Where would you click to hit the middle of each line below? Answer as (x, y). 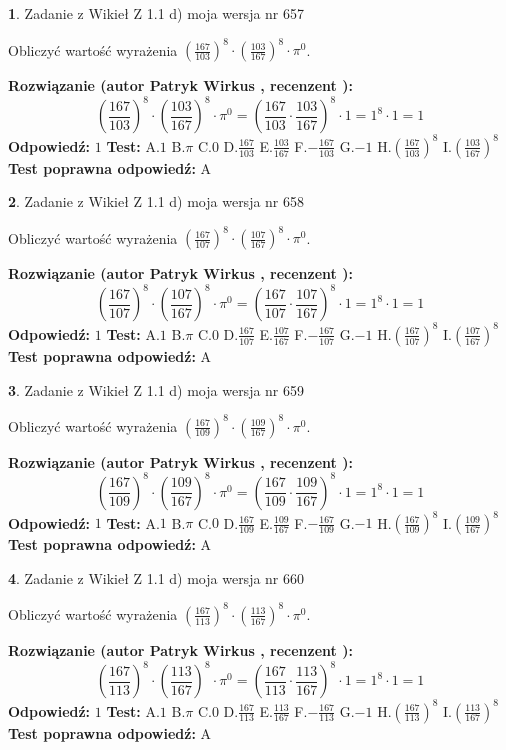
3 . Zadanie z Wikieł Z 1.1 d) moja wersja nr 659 (156, 389)
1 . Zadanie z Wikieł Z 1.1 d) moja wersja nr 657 (156, 13)
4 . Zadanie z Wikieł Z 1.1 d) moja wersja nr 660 (156, 577)
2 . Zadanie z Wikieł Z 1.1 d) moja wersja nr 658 (156, 201)
